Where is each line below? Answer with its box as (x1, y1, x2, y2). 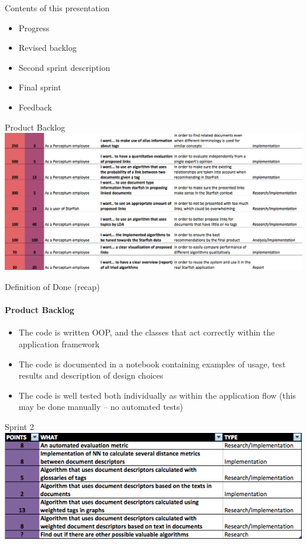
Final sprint (18, 81, 61, 93)
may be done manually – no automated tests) (18, 400, 183, 413)
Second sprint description (18, 61, 110, 73)
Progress (18, 21, 50, 34)
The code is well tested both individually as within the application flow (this (18, 389, 296, 401)
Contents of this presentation (5, 2, 110, 14)
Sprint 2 (5, 420, 34, 432)
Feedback (18, 100, 52, 113)
